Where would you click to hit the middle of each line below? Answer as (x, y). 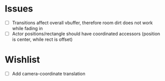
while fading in (27, 28)
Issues (19, 9)
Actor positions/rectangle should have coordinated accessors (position (86, 34)
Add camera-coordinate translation (49, 74)
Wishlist (22, 60)
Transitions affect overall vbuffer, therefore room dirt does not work (82, 23)
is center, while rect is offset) (42, 39)
